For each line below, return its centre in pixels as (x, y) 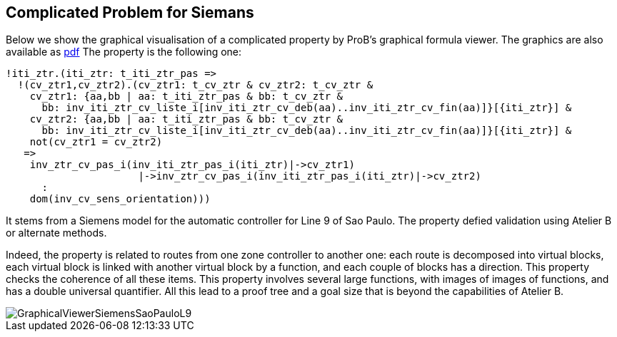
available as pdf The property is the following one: (124, 52)
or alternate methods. (56, 233)
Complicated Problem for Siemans (130, 12)
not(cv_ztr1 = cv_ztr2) (96, 142)
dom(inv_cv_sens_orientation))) (120, 199)
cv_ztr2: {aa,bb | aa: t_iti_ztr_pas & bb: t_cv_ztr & (186, 119)
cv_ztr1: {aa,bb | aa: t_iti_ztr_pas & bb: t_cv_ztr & (186, 97)
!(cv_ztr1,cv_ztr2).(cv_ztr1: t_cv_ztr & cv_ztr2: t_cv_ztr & (195, 85)
